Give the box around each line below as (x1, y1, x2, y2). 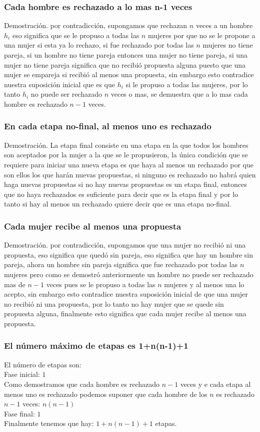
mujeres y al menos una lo (164, 279, 244, 289)
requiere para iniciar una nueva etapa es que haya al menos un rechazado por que (4, 159, 253, 169)
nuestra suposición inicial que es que (4, 79, 115, 89)
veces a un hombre (195, 20, 253, 31)
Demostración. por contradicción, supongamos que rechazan (4, 20, 187, 31)
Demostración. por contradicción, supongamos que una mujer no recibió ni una (4, 240, 246, 250)
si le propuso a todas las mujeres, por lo (125, 79, 248, 89)
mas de (4, 279, 25, 289)
